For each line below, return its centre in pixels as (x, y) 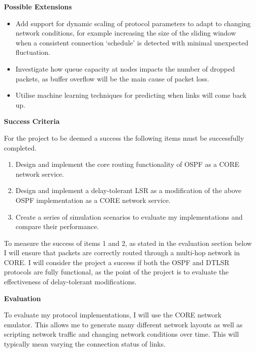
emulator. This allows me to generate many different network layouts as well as (123, 324)
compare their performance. (57, 226)
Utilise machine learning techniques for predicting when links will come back (131, 95)
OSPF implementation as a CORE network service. (93, 200)
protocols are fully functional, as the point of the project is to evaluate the (116, 272)
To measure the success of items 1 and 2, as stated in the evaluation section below (128, 243)
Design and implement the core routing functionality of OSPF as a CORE (128, 164)
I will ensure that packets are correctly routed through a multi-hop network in (122, 253)
